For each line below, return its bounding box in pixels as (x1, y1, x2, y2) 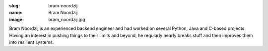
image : (9, 16, 24, 22)
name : (9, 10, 23, 16)
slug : (9, 3, 20, 8)
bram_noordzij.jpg (48, 16, 85, 22)
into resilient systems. (9, 39, 54, 45)
